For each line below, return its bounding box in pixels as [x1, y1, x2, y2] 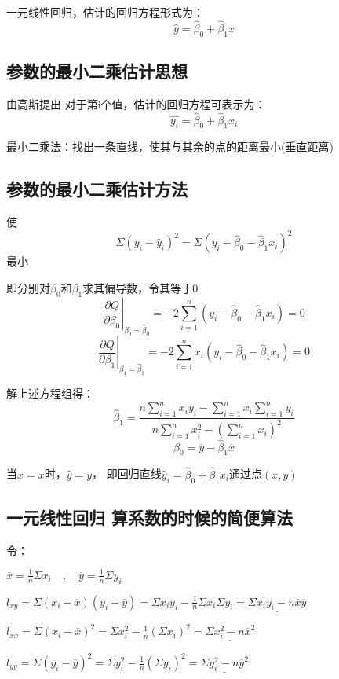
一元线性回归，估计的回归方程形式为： [6, 4, 204, 20]
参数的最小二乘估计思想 [6, 59, 188, 83]
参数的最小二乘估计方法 [6, 177, 188, 201]
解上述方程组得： [6, 385, 94, 402]
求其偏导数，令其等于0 [82, 279, 199, 295]
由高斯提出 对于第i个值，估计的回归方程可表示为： [6, 95, 266, 112]
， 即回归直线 [92, 465, 162, 482]
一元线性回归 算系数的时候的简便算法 [6, 505, 293, 529]
